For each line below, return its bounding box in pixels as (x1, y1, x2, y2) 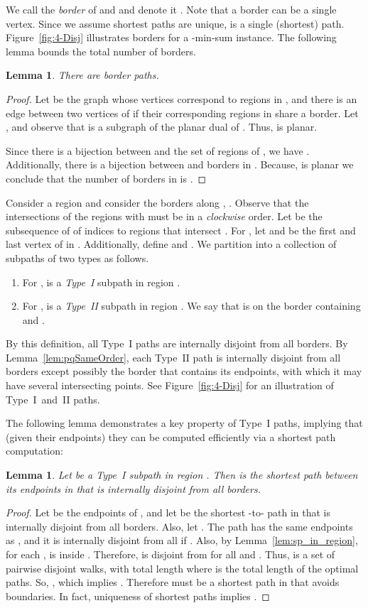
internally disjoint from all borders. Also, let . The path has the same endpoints (6, 519, 353, 533)
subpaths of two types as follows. (6, 250, 149, 265)
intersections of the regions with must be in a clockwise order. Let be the (6, 209, 323, 224)
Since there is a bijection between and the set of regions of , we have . (6, 143, 310, 158)
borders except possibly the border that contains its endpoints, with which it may (6, 364, 362, 379)
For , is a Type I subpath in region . (22, 274, 180, 289)
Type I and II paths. (6, 391, 100, 406)
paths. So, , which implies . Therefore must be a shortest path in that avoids (6, 575, 340, 590)
